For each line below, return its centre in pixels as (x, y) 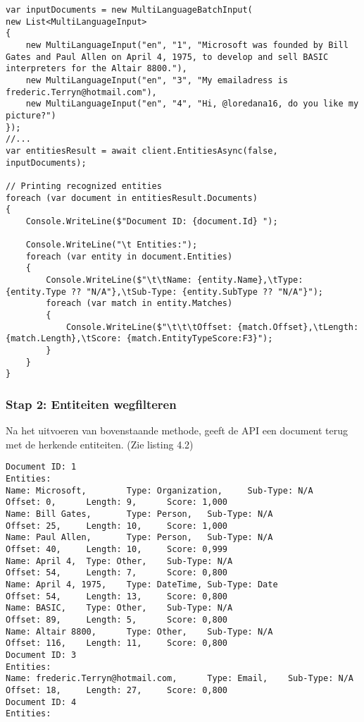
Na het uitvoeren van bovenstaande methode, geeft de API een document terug (177, 430)
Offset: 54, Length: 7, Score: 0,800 (117, 573)
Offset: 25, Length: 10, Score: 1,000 (117, 526)
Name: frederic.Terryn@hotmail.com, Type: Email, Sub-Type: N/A (180, 679)
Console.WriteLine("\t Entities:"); (112, 245)
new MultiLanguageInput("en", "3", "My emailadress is (157, 80)
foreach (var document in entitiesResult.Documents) (132, 198)
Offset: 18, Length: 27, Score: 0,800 (117, 690)
